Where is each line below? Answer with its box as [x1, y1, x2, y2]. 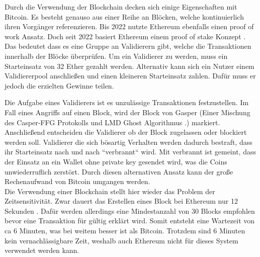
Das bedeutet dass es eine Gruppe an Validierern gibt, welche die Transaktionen [5, 41, 251, 51]
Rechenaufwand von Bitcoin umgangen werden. [5, 176, 150, 187]
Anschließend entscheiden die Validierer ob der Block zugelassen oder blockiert [5, 127, 247, 137]
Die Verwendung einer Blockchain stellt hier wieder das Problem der [5, 186, 215, 196]
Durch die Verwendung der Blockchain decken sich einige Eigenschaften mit [5, 2, 237, 12]
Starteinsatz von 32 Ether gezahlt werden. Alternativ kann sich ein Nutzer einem [5, 60, 254, 71]
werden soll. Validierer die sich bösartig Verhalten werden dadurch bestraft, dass [5, 136, 252, 147]
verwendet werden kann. [5, 245, 79, 255]
